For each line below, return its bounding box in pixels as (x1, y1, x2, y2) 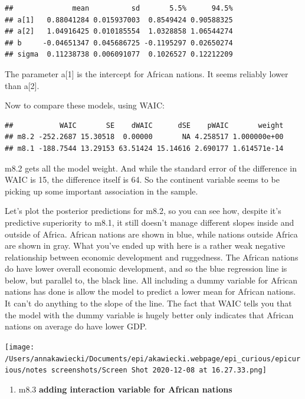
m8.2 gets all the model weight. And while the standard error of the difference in (5, 161, 297, 174)
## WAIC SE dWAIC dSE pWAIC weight (5, 121, 284, 130)
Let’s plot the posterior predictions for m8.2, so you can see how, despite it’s (5, 205, 281, 217)
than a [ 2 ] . (5, 79, 40, 91)
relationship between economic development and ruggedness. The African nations (5, 250, 299, 263)
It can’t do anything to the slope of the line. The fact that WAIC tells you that (5, 297, 292, 309)
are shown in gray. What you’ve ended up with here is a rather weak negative (5, 239, 286, 252)
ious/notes (5, 366, 47, 375)
